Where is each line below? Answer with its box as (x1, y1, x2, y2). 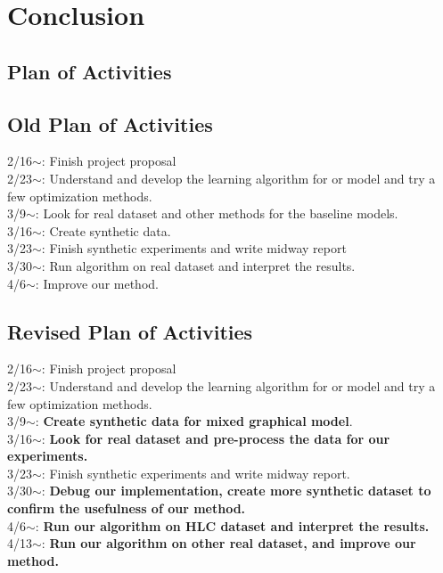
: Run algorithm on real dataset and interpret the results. (41, 256, 356, 274)
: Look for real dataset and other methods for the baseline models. (35, 204, 398, 223)
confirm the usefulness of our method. (7, 499, 246, 518)
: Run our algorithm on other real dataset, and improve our (41, 534, 416, 553)
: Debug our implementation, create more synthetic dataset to (41, 481, 431, 500)
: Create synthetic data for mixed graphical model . (35, 412, 353, 430)
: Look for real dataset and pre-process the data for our (41, 429, 390, 447)
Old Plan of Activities (7, 110, 213, 137)
